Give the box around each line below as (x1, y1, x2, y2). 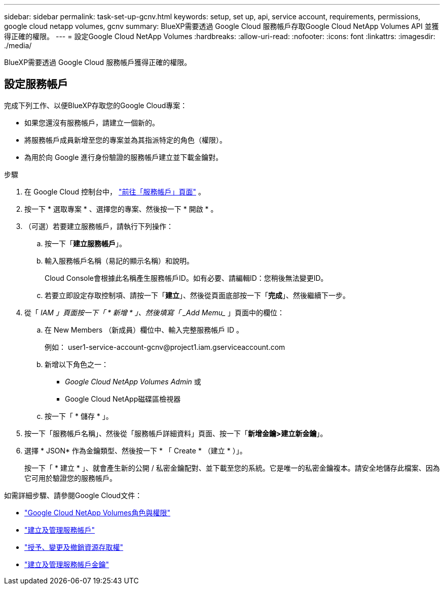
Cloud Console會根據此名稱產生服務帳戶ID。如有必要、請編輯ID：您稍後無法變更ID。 (45, 273, 328, 282)
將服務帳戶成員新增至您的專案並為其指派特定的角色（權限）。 (24, 135, 227, 144)
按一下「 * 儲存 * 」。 (45, 411, 113, 420)
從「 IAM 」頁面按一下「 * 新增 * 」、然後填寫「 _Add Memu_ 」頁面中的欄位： (24, 308, 284, 317)
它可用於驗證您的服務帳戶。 (24, 473, 117, 482)
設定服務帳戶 (4, 78, 68, 91)
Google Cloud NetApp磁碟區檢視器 (65, 394, 181, 403)
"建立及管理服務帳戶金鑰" (24, 560, 109, 569)
